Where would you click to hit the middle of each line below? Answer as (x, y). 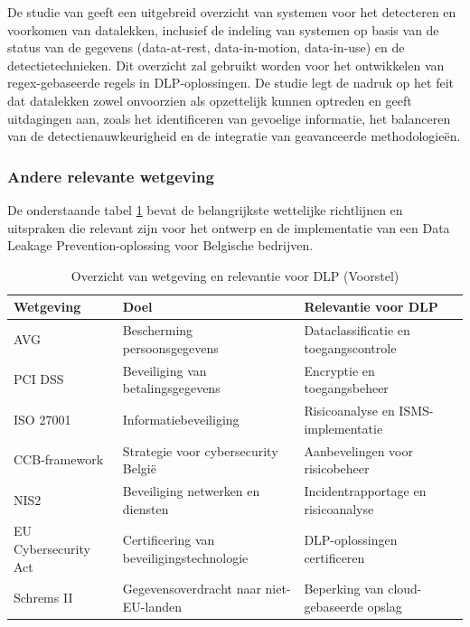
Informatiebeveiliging (181, 419)
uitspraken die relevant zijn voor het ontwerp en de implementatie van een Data (229, 227)
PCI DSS (39, 379)
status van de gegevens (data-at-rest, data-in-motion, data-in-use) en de (206, 47)
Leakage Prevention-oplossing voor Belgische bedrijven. (160, 245)
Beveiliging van (164, 370)
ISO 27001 (42, 419)
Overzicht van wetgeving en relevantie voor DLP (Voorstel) (235, 275)
